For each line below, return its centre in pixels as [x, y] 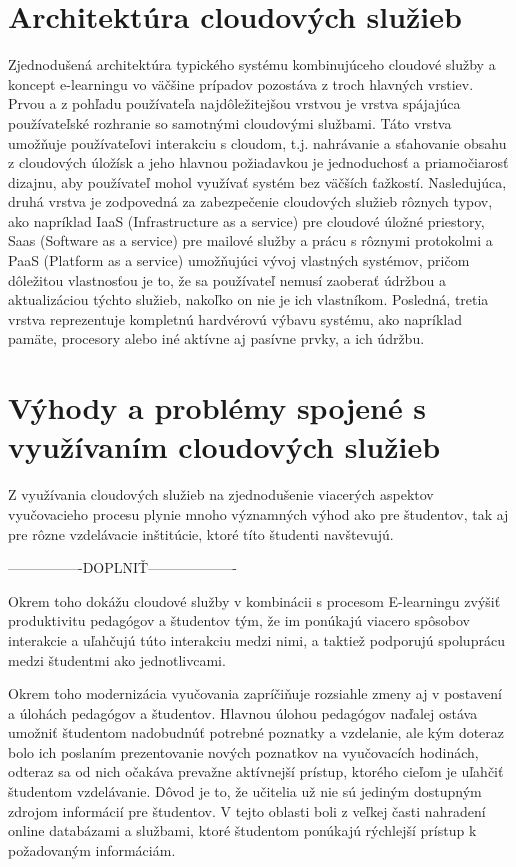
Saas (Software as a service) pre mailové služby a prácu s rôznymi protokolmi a [250, 240]
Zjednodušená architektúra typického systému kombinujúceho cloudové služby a [252, 64]
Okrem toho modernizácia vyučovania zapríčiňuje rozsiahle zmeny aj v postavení [255, 693]
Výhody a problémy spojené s [217, 407]
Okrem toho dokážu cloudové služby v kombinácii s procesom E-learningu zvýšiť [254, 600]
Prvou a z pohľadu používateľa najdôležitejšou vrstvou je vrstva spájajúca [234, 103]
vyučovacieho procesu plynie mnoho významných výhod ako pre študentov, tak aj [258, 513]
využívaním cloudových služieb [224, 446]
